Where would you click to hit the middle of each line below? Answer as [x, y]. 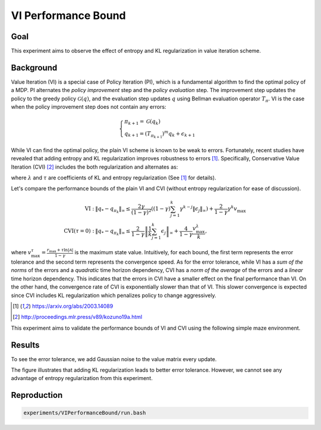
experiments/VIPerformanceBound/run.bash [85, 413]
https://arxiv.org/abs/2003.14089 [73, 306]
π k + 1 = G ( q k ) [142, 122]
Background [34, 67]
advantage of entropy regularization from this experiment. [82, 378]
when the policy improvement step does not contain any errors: [89, 107]
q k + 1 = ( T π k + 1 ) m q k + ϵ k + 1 [160, 134]
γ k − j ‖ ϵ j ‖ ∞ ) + [196, 209]
